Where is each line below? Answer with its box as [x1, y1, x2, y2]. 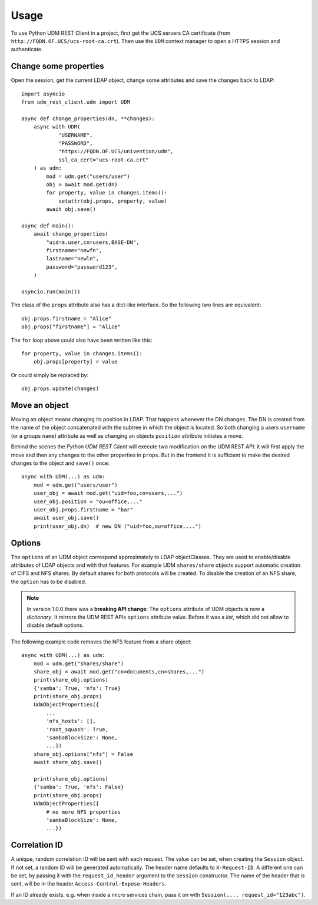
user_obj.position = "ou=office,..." [33, 498, 143, 505]
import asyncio [21, 90, 65, 97]
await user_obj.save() [33, 514, 100, 521]
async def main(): [21, 222, 75, 229]
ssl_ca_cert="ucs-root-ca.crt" [58, 156, 149, 163]
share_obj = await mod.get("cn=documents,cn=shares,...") [33, 668, 205, 675]
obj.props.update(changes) [21, 385, 100, 392]
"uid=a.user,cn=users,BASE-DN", [46, 239, 140, 246]
